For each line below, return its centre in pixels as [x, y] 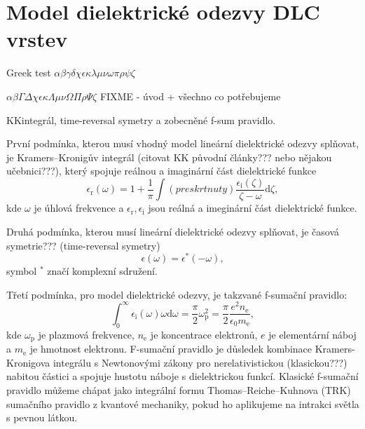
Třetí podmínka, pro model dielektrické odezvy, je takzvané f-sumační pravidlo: [177, 294]
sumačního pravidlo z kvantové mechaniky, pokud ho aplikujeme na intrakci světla [183, 403]
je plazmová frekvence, [86, 334]
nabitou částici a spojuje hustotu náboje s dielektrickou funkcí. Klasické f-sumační [182, 376]
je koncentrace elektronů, [204, 334]
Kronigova [28, 362]
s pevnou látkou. [42, 417]
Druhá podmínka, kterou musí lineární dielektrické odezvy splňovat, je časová [173, 231]
